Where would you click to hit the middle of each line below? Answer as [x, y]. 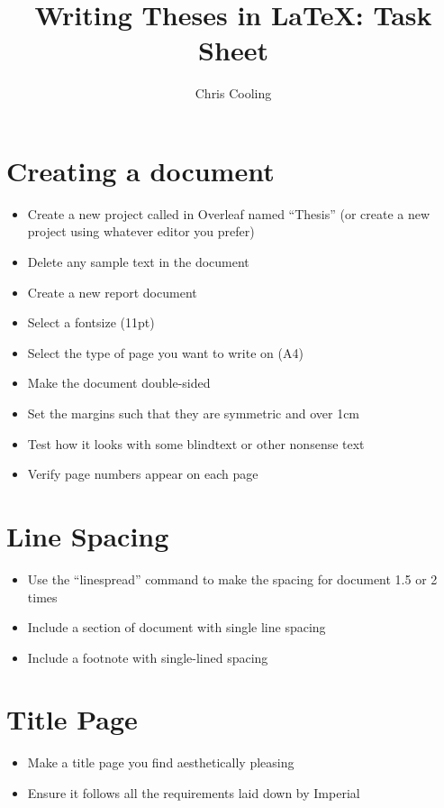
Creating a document [140, 170]
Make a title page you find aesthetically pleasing [161, 762]
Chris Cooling [233, 93]
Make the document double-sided [119, 383]
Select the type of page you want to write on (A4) [165, 352]
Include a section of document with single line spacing [177, 627]
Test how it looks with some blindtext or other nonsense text [196, 443]
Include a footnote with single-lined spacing [148, 657]
